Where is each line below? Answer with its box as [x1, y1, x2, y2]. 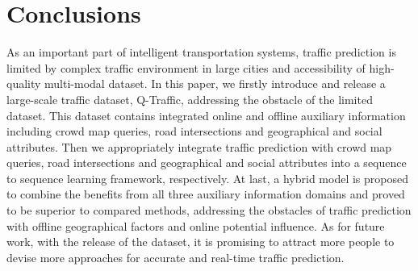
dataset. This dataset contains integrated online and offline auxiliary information [6, 106, 406, 123]
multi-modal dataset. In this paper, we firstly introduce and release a [44, 75, 386, 92]
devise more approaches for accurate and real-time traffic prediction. [6, 248, 345, 265]
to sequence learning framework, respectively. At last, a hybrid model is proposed [6, 169, 409, 186]
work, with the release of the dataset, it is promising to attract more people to [6, 233, 395, 250]
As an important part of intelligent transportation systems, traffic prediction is [6, 44, 396, 60]
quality [6, 75, 41, 92]
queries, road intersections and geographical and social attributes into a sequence [6, 154, 407, 171]
